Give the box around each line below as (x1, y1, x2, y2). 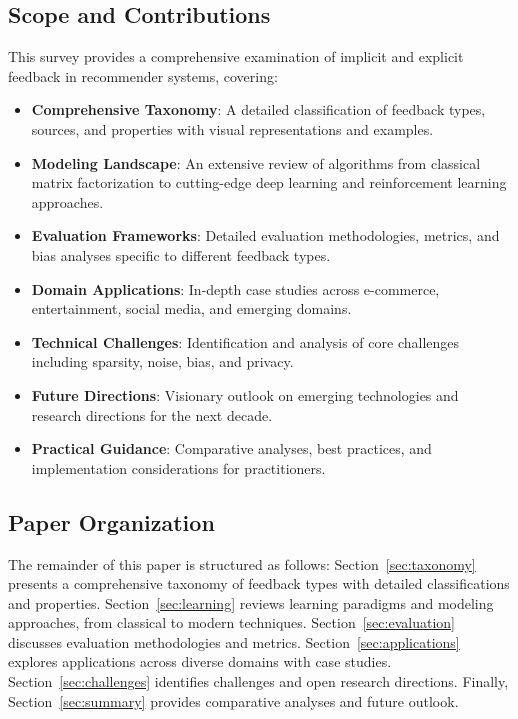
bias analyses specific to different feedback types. (31, 244, 331, 265)
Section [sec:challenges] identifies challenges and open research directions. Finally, (8, 671, 509, 692)
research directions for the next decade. (31, 404, 273, 425)
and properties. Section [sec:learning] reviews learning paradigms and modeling (8, 592, 494, 613)
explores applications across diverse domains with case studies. (8, 651, 392, 672)
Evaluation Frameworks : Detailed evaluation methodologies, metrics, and (31, 225, 500, 246)
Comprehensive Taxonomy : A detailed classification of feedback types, (31, 99, 486, 120)
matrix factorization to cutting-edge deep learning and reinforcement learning (31, 172, 507, 193)
